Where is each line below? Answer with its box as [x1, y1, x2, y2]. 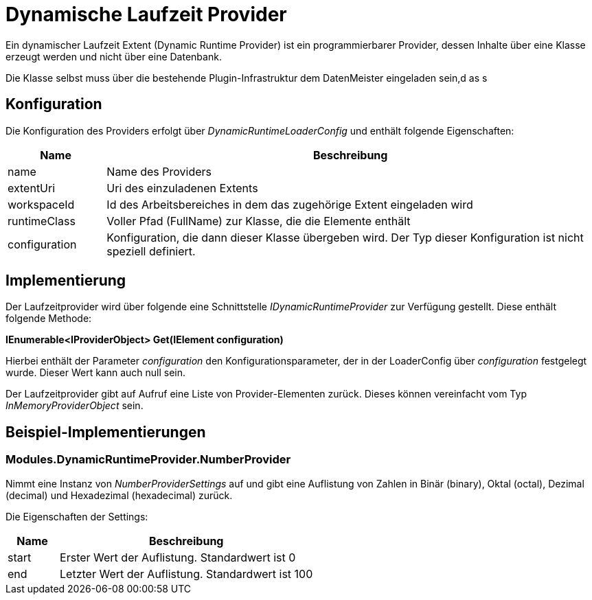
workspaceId [8, 197, 75, 211]
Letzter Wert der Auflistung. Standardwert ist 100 [60, 566, 313, 581]
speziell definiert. [106, 244, 196, 258]
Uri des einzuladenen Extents [106, 181, 258, 195]
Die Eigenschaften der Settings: [5, 510, 148, 522]
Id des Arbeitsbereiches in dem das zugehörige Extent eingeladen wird [106, 197, 473, 211]
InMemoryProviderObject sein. [5, 400, 144, 412]
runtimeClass [8, 214, 76, 228]
